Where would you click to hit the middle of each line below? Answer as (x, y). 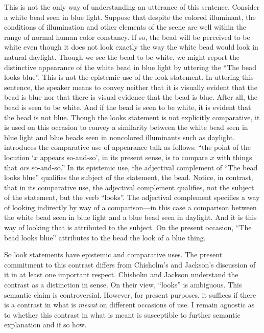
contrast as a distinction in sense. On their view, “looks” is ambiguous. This (123, 285)
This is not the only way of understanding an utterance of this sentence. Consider (132, 7)
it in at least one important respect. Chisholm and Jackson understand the (121, 274)
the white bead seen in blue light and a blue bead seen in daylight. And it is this (130, 217)
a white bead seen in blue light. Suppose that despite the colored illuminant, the (130, 17)
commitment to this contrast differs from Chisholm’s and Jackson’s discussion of (130, 264)
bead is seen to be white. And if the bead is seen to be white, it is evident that (128, 107)
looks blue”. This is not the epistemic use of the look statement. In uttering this (129, 77)
